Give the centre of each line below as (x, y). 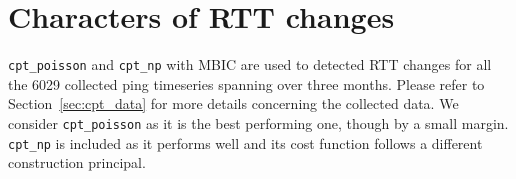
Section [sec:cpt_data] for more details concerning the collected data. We (233, 103)
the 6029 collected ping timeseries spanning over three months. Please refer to (246, 83)
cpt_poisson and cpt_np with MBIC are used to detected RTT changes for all (250, 64)
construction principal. (77, 162)
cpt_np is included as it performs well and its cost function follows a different (245, 142)
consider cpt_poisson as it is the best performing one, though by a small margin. (258, 122)
